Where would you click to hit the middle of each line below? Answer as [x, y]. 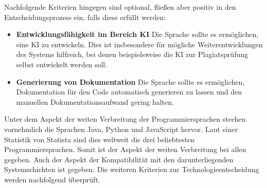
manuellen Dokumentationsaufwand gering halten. [95, 101]
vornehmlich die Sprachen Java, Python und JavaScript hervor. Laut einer [121, 129]
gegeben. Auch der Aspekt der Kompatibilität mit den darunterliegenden [119, 159]
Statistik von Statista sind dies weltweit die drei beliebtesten [100, 139]
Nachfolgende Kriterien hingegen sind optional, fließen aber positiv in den [120, 7]
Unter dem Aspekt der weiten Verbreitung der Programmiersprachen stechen [125, 119]
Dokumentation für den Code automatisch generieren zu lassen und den [129, 92]
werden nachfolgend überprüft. [52, 179]
